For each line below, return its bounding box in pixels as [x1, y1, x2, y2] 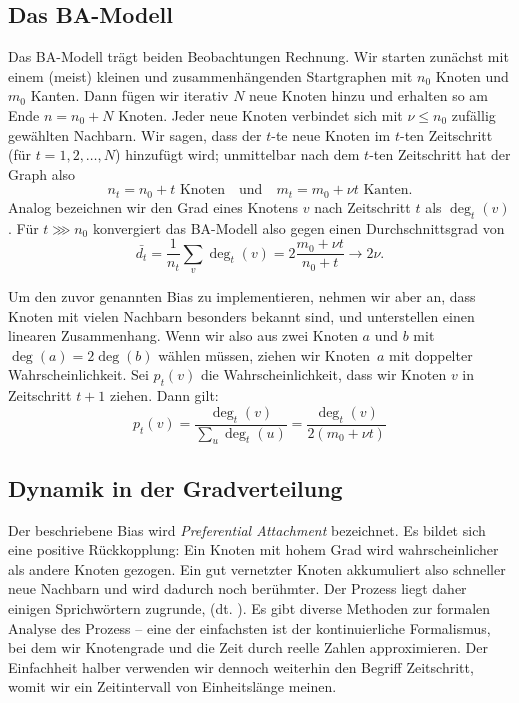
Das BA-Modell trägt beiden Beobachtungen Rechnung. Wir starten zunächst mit [8, 46, 509, 67]
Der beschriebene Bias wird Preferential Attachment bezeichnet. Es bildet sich [8, 519, 486, 540]
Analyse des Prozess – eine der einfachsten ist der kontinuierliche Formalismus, [8, 617, 491, 638]
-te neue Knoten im [271, 124, 391, 145]
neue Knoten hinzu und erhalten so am [249, 85, 488, 106]
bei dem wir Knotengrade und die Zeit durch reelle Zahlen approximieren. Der [8, 637, 488, 658]
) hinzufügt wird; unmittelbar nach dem [115, 144, 360, 165]
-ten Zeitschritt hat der [369, 144, 511, 165]
